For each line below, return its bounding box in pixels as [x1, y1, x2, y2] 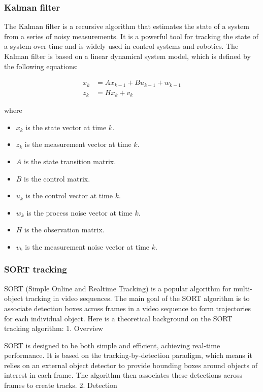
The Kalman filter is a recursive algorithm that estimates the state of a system [4, 21, 249, 32]
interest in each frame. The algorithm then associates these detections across [4, 370, 242, 380]
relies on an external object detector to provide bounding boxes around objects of [4, 359, 258, 370]
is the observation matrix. [24, 224, 105, 235]
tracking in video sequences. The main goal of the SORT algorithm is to [25, 293, 250, 304]
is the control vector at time [25, 190, 113, 201]
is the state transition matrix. [23, 156, 116, 166]
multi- [233, 283, 252, 293]
